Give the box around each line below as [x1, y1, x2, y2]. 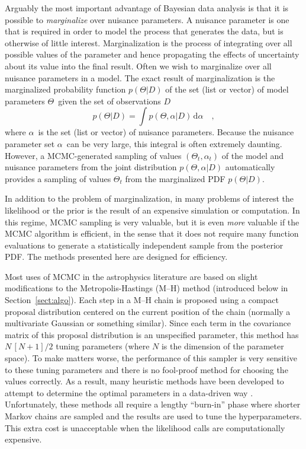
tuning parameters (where [56, 340, 150, 352]
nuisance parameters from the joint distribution [5, 161, 177, 173]
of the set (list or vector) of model [165, 83, 289, 95]
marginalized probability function [5, 83, 126, 95]
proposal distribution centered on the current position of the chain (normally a [5, 305, 291, 317]
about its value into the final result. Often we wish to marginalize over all [5, 59, 272, 72]
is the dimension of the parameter [161, 340, 284, 352]
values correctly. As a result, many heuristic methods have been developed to [5, 375, 284, 387]
